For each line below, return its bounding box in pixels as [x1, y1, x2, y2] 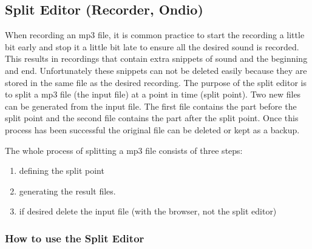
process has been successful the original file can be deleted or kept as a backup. [5, 123, 300, 136]
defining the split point [19, 164, 104, 177]
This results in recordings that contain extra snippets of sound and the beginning [5, 52, 308, 65]
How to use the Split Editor [5, 230, 144, 245]
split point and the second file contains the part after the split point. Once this [5, 111, 299, 124]
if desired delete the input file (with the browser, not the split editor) [19, 205, 277, 217]
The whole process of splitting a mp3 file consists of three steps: [5, 144, 243, 156]
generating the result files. [19, 184, 116, 197]
